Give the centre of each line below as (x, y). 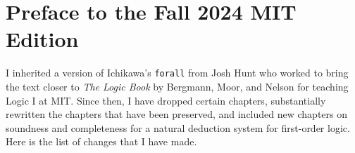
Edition (42, 39)
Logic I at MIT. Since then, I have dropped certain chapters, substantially (166, 100)
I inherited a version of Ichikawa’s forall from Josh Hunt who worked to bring (177, 73)
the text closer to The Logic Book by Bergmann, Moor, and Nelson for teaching (177, 86)
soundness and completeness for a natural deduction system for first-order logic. (178, 127)
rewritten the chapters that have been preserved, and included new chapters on (177, 114)
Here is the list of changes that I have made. (101, 141)
